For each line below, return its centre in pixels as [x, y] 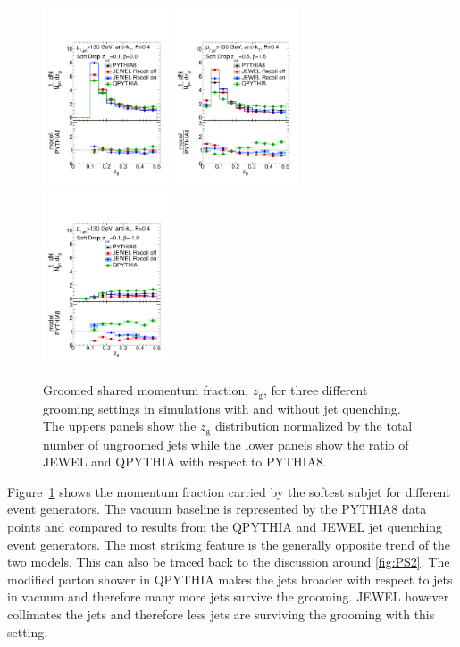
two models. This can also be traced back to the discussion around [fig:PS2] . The [229, 562]
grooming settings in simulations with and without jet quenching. [222, 408]
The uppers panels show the [120, 426]
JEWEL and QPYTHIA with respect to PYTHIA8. [185, 462]
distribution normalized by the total [314, 426]
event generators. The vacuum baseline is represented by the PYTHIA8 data [217, 509]
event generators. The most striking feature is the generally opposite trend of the [229, 544]
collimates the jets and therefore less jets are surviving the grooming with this [221, 613]
